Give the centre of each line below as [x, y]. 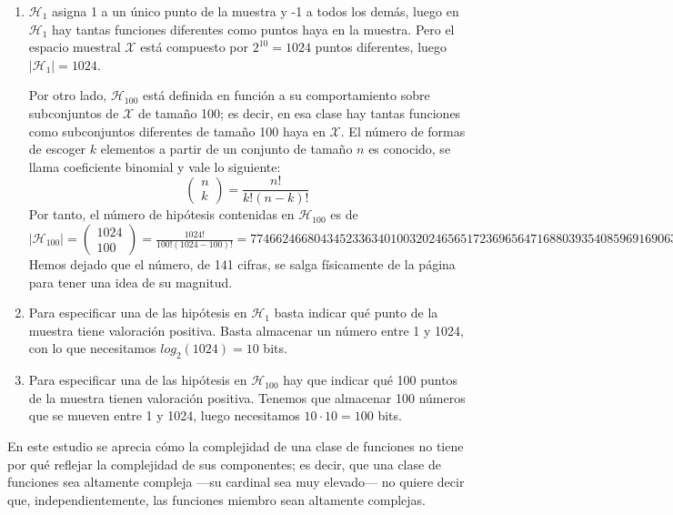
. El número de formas [403, 131]
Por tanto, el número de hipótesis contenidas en [161, 214]
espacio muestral [75, 47]
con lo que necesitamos [92, 348]
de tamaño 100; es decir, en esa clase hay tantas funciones [299, 112]
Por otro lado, [68, 95]
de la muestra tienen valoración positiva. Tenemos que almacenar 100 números [247, 397]
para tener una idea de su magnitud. [131, 282]
